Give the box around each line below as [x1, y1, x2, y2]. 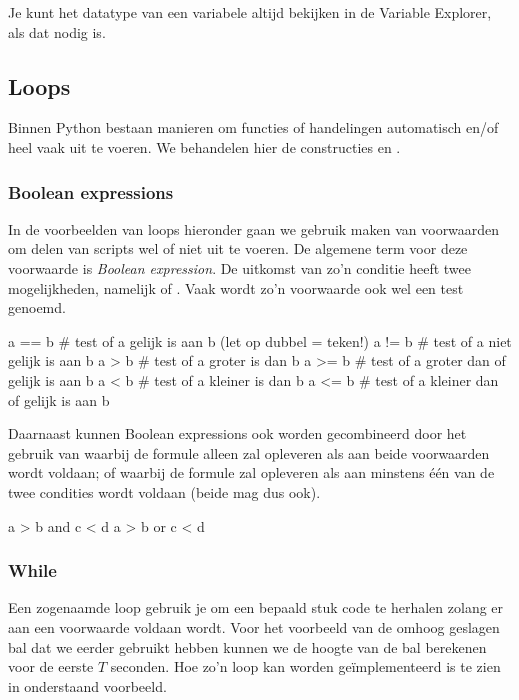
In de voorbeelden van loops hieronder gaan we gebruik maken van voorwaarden [8, 218, 500, 239]
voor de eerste [8, 656, 94, 677]
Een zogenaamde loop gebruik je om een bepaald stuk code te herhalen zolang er [8, 597, 504, 618]
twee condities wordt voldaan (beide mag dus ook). [8, 481, 321, 502]
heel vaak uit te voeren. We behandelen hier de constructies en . [8, 136, 401, 157]
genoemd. [8, 297, 66, 318]
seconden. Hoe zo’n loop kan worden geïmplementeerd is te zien [110, 656, 501, 677]
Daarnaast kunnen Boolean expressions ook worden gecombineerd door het [8, 423, 467, 444]
